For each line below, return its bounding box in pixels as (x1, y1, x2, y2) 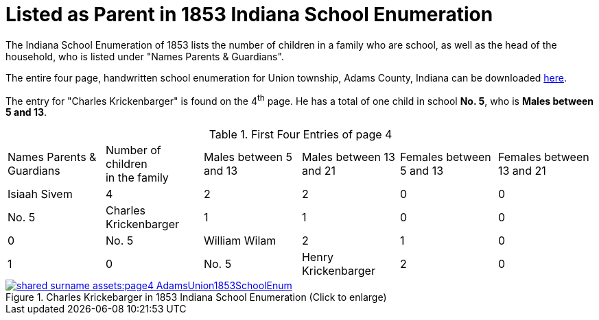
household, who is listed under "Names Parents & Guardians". (5, 50, 284, 62)
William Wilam (203, 234, 277, 248)
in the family (105, 171, 169, 185)
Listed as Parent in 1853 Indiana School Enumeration (5, 3, 493, 26)
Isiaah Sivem (8, 187, 73, 201)
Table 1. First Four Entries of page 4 (209, 127, 392, 142)
